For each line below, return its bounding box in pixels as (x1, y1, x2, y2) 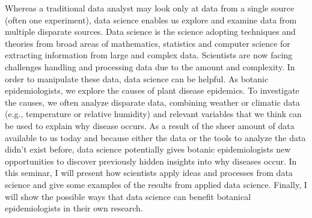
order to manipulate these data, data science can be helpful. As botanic (5, 72, 269, 85)
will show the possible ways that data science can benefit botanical (5, 190, 251, 202)
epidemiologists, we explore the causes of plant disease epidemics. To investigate (5, 84, 299, 97)
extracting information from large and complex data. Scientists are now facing (5, 49, 293, 61)
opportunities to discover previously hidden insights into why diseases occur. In (5, 154, 297, 167)
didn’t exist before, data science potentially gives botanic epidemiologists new (5, 143, 291, 156)
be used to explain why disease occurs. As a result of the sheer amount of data (5, 119, 295, 132)
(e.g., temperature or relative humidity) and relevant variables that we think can (5, 107, 302, 120)
